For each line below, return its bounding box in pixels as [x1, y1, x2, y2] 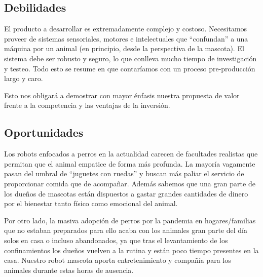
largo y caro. [4, 73, 43, 84]
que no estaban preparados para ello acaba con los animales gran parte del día [4, 225, 248, 235]
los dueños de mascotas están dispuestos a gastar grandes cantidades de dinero [4, 188, 248, 199]
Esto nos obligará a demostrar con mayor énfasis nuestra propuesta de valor [4, 90, 240, 100]
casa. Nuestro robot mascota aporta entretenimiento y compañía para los [4, 255, 231, 265]
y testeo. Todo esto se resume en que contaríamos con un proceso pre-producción [4, 63, 255, 73]
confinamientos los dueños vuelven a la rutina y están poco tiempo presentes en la [4, 245, 259, 255]
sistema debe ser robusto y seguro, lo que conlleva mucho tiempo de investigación [4, 53, 257, 63]
